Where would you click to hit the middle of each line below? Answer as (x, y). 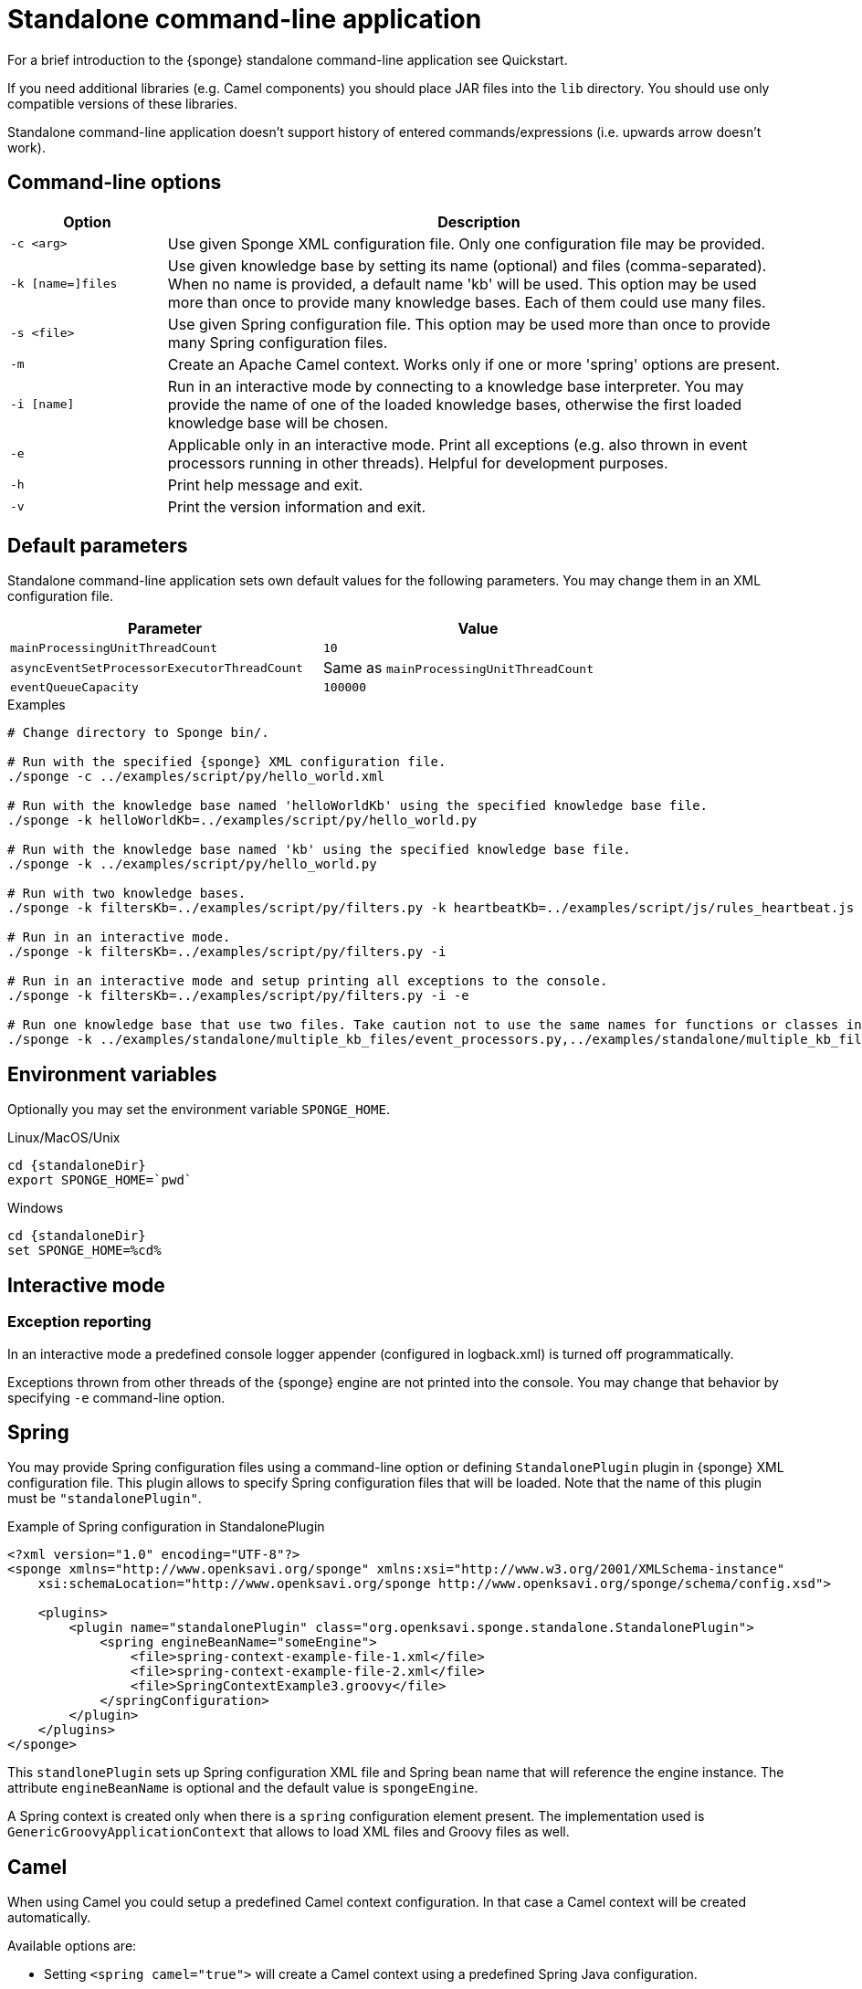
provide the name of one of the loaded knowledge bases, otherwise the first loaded (454, 404)
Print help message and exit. (265, 484)
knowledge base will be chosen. (278, 422)
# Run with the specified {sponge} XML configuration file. (227, 762)
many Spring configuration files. (278, 342)
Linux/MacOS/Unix (64, 1138)
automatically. (49, 1918)
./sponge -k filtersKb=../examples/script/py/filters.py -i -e (238, 996)
